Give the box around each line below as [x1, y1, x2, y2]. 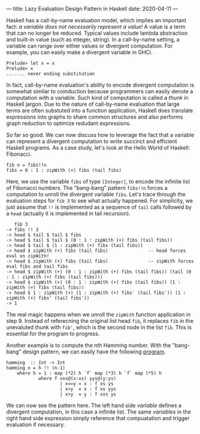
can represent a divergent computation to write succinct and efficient [6, 138, 178, 145]
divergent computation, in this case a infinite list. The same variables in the [6, 408, 192, 415]
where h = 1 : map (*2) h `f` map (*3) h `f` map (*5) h [17, 370, 162, 376]
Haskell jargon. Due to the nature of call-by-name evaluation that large [6, 100, 180, 108]
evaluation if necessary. [6, 421, 65, 428]
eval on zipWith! [6, 253, 50, 259]
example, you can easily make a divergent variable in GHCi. [6, 49, 153, 56]
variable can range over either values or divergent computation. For [6, 42, 173, 49]
